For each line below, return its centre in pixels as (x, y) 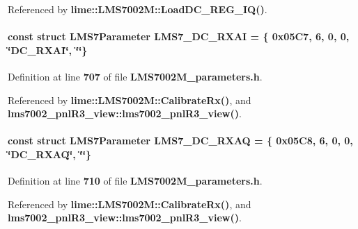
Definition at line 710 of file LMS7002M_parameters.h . (135, 181)
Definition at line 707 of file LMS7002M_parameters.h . (135, 76)
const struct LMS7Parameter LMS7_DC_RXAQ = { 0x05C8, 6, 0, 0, (180, 141)
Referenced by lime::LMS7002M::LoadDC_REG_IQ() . (138, 9)
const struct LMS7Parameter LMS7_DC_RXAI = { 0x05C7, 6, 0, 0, (179, 36)
